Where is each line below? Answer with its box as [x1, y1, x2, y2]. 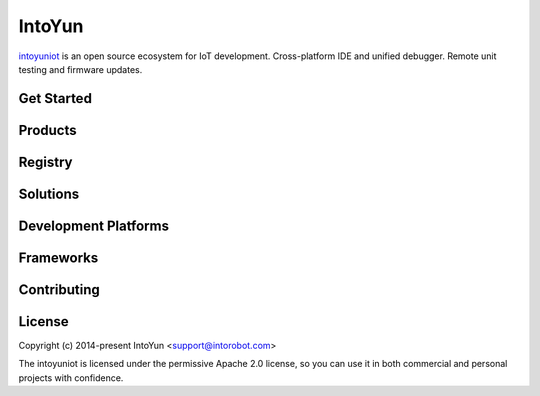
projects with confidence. [18, 371, 124, 384]
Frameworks [18, 249, 99, 266]
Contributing [18, 281, 100, 298]
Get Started [18, 90, 92, 107]
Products [18, 121, 77, 139]
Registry [18, 153, 73, 170]
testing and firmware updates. [18, 63, 143, 75]
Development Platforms [18, 217, 170, 234]
